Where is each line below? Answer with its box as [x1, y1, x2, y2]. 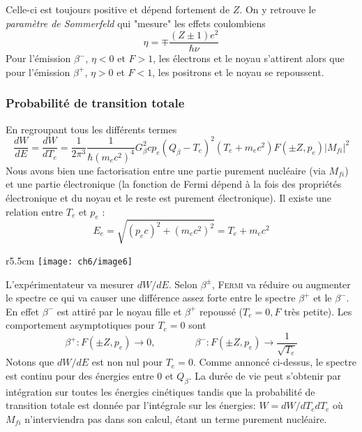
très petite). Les [284, 304, 352, 318]
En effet [6, 304, 40, 318]
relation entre [6, 204, 63, 218]
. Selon [168, 276, 197, 291]
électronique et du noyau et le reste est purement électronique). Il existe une [6, 190, 331, 204]
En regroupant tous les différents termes [6, 121, 177, 136]
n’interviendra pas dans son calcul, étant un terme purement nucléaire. [24, 411, 327, 426]
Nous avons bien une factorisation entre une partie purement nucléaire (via [6, 163, 326, 177]
